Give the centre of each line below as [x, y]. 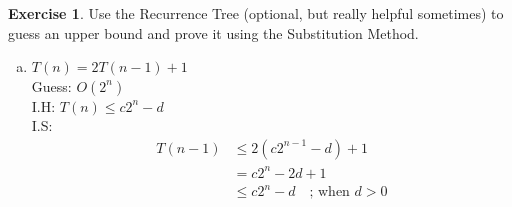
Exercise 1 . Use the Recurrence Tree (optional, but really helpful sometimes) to [256, 13]
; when [329, 192]
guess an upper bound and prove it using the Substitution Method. [213, 32]
